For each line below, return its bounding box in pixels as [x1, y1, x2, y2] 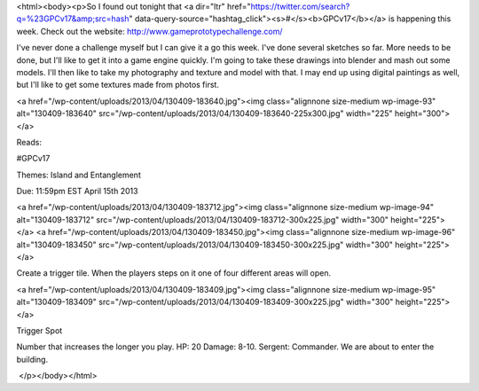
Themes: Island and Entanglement [16, 169, 141, 180]
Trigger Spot [16, 325, 63, 336]
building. [16, 354, 49, 364]
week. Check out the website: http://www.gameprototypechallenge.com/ [16, 26, 283, 36]
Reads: [16, 137, 42, 147]
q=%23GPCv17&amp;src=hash [16, 13, 130, 24]
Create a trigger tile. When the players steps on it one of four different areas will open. [16, 268, 332, 278]
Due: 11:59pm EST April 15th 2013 [16, 186, 138, 197]
